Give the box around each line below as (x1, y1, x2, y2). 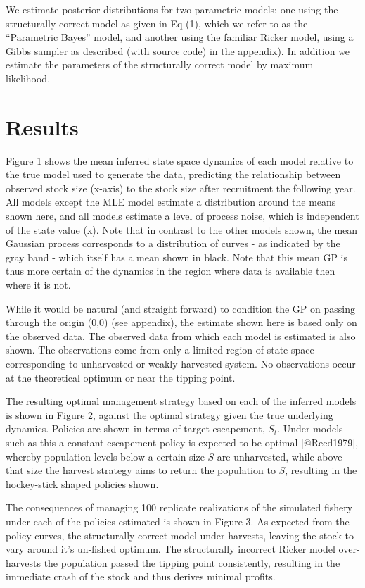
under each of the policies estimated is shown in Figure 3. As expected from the (6, 513, 350, 528)
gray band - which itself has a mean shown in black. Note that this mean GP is (6, 249, 348, 264)
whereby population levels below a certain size (6, 449, 205, 463)
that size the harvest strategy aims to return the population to (6, 463, 276, 477)
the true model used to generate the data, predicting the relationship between (6, 167, 341, 182)
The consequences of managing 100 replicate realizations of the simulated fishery (6, 500, 353, 515)
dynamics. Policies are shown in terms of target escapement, (6, 421, 265, 436)
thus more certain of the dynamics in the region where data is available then (6, 263, 335, 278)
